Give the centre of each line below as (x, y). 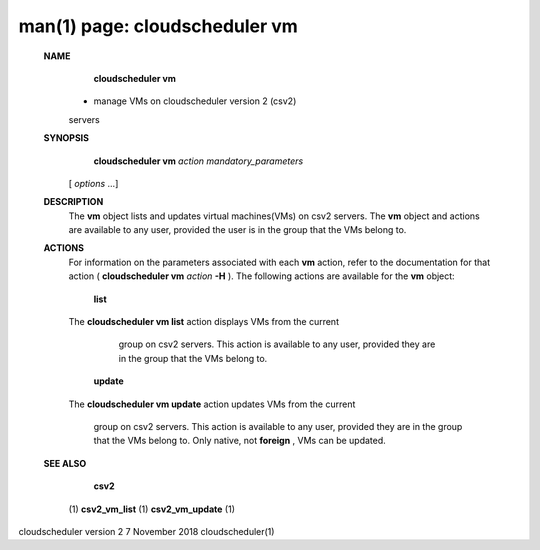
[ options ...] (93, 183)
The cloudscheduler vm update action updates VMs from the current (212, 404)
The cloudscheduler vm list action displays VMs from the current (204, 322)
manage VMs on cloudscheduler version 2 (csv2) (195, 101)
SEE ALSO (65, 463)
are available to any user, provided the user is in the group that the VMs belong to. (237, 230)
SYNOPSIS (66, 138)
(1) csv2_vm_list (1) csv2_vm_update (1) (151, 509)
